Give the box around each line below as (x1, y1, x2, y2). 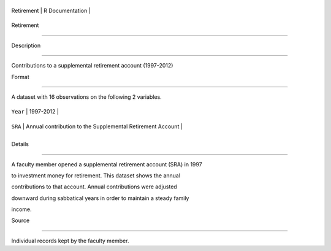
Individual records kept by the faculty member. (11, 237, 129, 244)
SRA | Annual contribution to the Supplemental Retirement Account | (11, 123, 183, 130)
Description (11, 42, 41, 49)
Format (11, 73, 30, 80)
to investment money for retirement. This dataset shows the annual (11, 172, 181, 179)
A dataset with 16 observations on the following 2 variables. (11, 93, 162, 101)
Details (11, 141, 29, 148)
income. (11, 206, 32, 213)
